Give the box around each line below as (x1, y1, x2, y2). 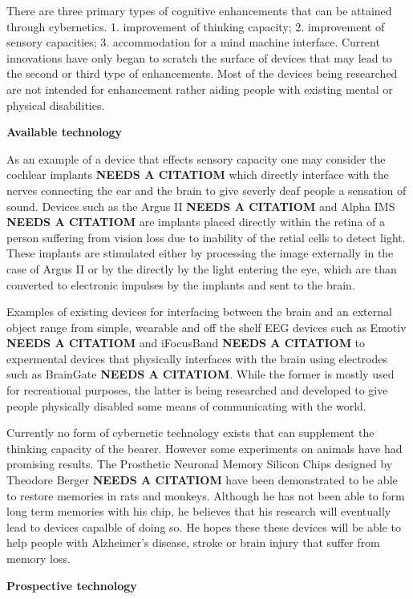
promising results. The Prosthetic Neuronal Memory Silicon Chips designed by (6, 455, 393, 472)
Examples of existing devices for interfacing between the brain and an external (6, 303, 392, 320)
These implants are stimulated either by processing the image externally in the (6, 245, 394, 261)
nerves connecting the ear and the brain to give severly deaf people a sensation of (6, 181, 407, 198)
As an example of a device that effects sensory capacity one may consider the (6, 150, 386, 167)
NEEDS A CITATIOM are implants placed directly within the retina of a (6, 213, 385, 230)
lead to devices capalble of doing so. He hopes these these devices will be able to (6, 518, 401, 535)
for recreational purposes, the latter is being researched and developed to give (6, 382, 388, 399)
